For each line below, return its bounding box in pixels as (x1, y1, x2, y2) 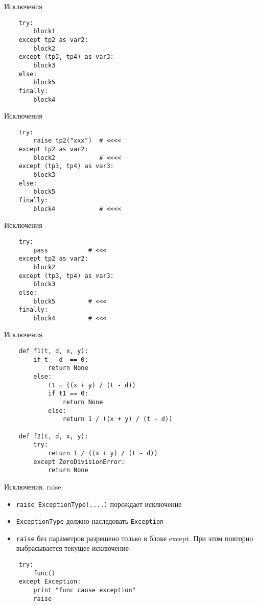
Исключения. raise (4, 481, 61, 492)
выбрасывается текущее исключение (16, 543, 129, 553)
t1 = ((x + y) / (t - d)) (48, 381, 136, 389)
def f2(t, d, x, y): (18, 432, 88, 440)
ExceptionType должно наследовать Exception (16, 516, 164, 526)
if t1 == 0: (48, 390, 88, 398)
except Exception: (18, 578, 81, 586)
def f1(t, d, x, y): (18, 347, 88, 355)
